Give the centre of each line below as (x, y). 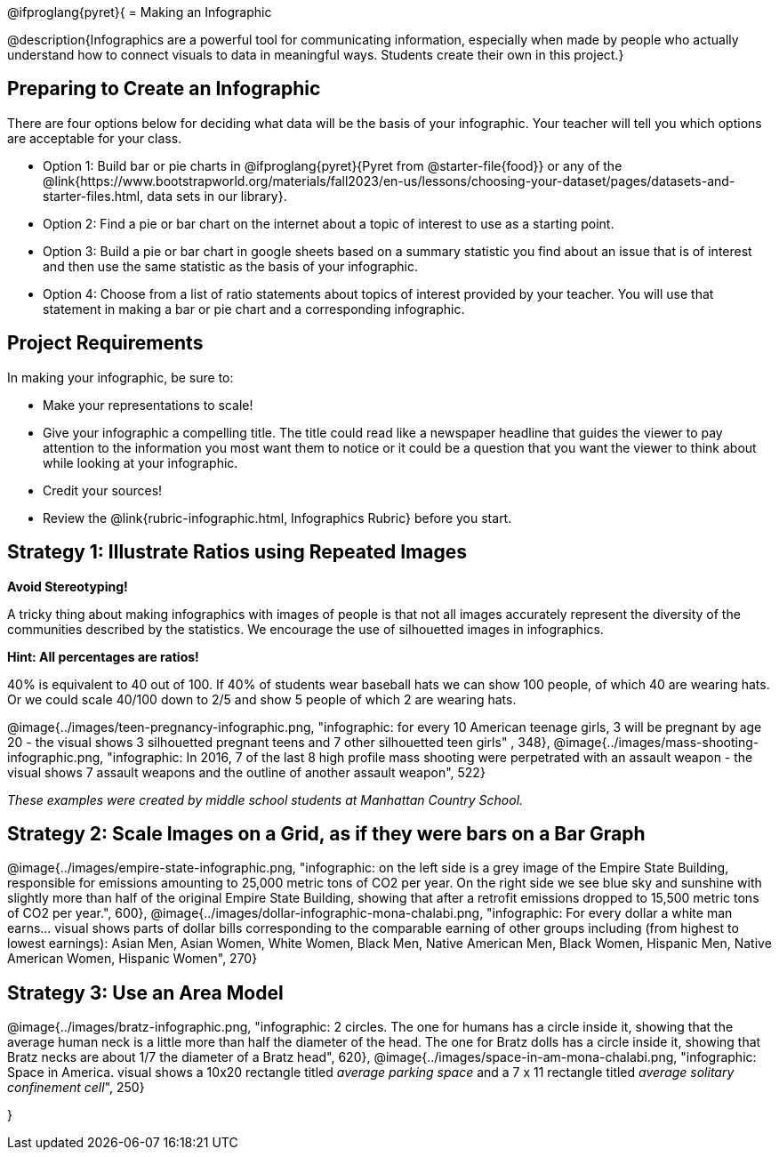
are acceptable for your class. (95, 138)
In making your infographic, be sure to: (120, 377)
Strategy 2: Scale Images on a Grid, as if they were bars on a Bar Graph (326, 833)
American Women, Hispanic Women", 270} (133, 959)
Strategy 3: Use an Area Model (145, 992)
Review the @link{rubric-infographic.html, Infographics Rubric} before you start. (277, 518)
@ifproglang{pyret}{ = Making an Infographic (140, 12)
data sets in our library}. (217, 196)
